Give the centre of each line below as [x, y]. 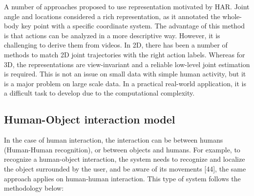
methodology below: [34, 188]
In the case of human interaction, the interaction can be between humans [114, 140]
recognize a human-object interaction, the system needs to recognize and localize [125, 159]
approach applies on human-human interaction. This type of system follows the [122, 178]
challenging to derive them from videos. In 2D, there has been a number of [116, 45]
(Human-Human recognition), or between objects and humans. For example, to [122, 149]
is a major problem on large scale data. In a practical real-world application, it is [125, 83]
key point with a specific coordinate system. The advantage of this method [133, 26]
